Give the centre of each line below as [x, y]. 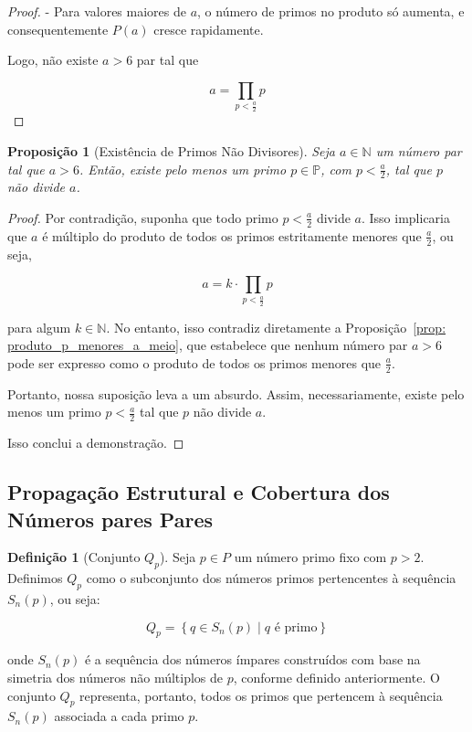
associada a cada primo [119, 716]
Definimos [35, 578]
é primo [296, 627]
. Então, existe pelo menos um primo [183, 169]
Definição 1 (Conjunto [74, 557]
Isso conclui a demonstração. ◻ [96, 443]
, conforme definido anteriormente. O [336, 677]
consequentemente [58, 29]
